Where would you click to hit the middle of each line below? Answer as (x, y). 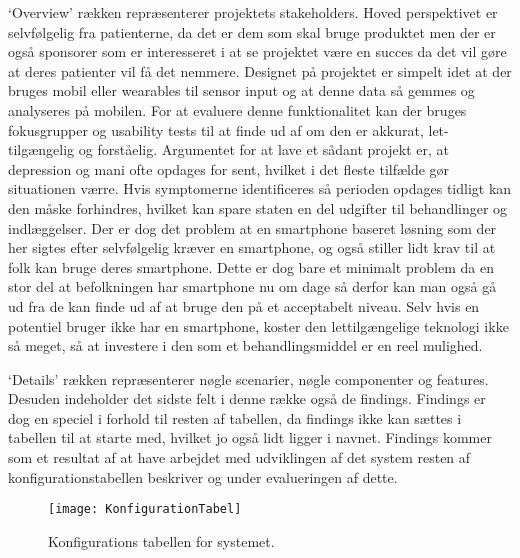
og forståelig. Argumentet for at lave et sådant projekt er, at (263, 149)
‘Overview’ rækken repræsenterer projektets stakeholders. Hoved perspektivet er (253, 12)
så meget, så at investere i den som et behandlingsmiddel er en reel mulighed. (245, 345)
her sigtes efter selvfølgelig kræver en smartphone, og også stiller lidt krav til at (252, 247)
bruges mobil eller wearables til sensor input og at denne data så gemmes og (241, 90)
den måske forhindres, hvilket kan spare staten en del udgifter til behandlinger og (258, 207)
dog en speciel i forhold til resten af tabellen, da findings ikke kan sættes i (235, 417)
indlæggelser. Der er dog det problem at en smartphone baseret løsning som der (252, 227)
